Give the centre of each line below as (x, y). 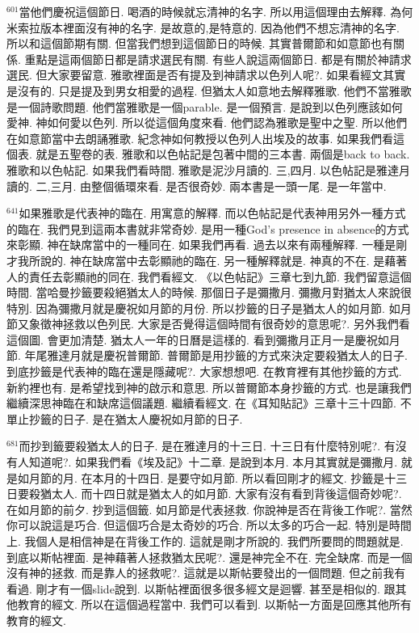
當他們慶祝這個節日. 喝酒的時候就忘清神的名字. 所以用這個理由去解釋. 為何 (216, 11)
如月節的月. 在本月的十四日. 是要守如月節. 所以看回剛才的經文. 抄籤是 (201, 477)
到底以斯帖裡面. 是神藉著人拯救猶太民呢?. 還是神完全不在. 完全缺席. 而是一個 (209, 557)
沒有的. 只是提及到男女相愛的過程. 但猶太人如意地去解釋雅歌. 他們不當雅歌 (214, 90)
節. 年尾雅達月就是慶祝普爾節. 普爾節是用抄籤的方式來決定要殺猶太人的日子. (207, 355)
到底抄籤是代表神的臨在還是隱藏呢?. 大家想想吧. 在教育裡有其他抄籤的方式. (204, 371)
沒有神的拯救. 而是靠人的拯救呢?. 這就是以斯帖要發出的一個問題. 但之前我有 (206, 573)
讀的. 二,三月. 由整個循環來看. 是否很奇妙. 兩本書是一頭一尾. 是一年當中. (197, 186)
